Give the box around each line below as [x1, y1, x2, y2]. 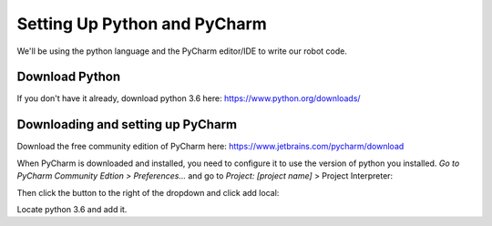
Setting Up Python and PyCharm [16, 14, 268, 34]
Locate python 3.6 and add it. [16, 203, 128, 214]
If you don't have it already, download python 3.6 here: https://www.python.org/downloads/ [16, 93, 361, 104]
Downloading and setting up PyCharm [16, 117, 238, 132]
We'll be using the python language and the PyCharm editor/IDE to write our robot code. [16, 46, 348, 56]
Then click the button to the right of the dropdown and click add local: [16, 187, 280, 198]
